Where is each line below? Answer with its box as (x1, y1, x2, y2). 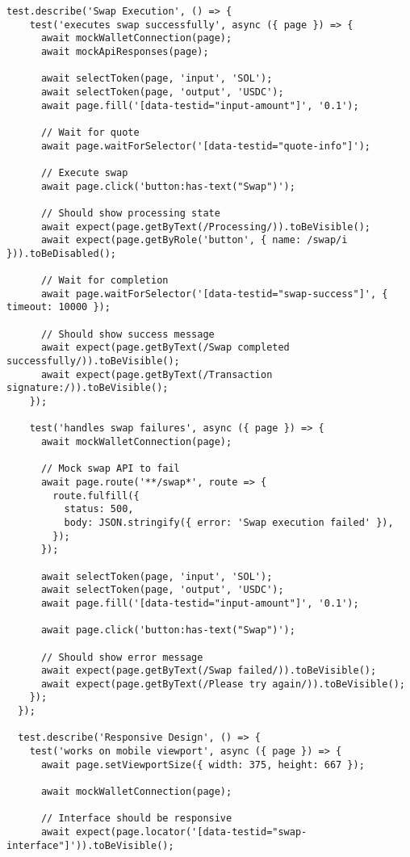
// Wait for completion (40, 275, 169, 287)
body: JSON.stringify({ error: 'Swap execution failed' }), (64, 516, 394, 528)
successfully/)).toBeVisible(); (6, 355, 180, 368)
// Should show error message (40, 651, 203, 663)
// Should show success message (40, 328, 215, 340)
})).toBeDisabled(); (6, 247, 117, 259)
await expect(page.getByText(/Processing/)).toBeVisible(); (40, 221, 371, 233)
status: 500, (64, 503, 134, 515)
